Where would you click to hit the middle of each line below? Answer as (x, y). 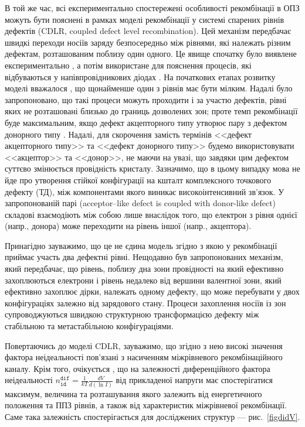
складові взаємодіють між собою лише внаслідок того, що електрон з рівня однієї (151, 214)
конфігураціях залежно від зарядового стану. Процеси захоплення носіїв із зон (145, 303)
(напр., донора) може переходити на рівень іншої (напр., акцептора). (128, 226)
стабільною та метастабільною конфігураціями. (89, 326)
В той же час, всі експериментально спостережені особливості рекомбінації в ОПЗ (152, 8)
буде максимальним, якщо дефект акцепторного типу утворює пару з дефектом (146, 122)
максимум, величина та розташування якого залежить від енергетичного (133, 393)
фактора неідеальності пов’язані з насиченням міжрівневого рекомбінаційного (144, 357)
